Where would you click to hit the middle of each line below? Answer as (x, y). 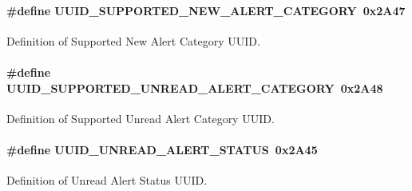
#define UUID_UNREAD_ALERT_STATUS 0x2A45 (162, 149)
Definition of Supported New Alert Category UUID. (133, 40)
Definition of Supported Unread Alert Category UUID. (141, 118)
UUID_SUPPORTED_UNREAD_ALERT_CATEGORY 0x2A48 (195, 88)
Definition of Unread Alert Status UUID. (107, 180)
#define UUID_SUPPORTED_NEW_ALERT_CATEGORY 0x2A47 (206, 10)
